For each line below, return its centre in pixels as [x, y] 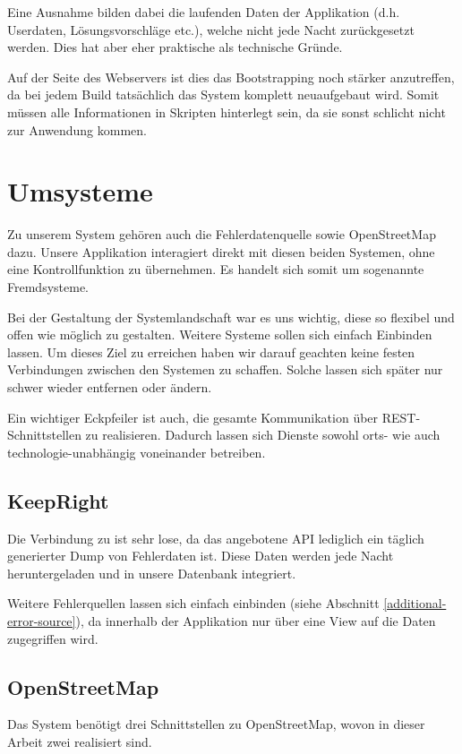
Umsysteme [80, 191]
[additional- [415, 603]
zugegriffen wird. [53, 638]
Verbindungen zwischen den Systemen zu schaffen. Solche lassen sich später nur [225, 369]
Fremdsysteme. [48, 287]
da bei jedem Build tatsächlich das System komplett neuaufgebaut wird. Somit [223, 94]
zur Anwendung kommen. [77, 129]
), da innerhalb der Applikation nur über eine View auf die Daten [256, 620]
